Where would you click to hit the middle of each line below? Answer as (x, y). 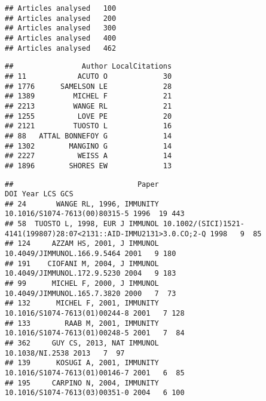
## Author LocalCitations (88, 67)
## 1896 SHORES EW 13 (88, 166)
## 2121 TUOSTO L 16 (88, 126)
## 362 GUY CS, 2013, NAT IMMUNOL (82, 343)
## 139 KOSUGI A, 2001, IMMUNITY (82, 363)
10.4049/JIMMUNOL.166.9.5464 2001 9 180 (91, 254)
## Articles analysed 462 (61, 48)
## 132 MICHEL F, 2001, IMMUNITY (82, 303)
